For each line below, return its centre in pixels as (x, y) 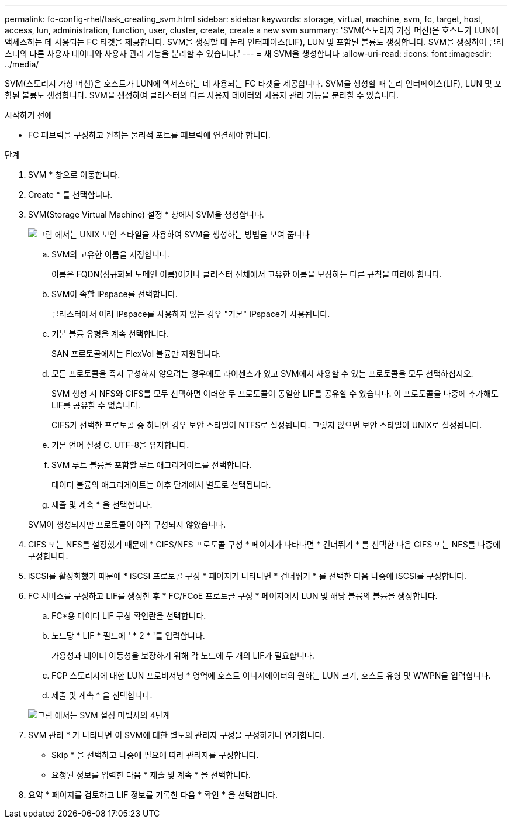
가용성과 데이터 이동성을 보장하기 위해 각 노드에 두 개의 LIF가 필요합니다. (183, 655)
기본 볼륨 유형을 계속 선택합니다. (110, 334)
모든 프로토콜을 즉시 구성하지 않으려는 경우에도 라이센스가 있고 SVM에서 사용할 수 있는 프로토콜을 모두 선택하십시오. (262, 373)
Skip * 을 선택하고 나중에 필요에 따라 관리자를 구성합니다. (155, 755)
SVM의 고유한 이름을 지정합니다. (110, 254)
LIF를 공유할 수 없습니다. (96, 405)
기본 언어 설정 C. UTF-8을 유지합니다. (120, 445)
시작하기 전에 (29, 115)
